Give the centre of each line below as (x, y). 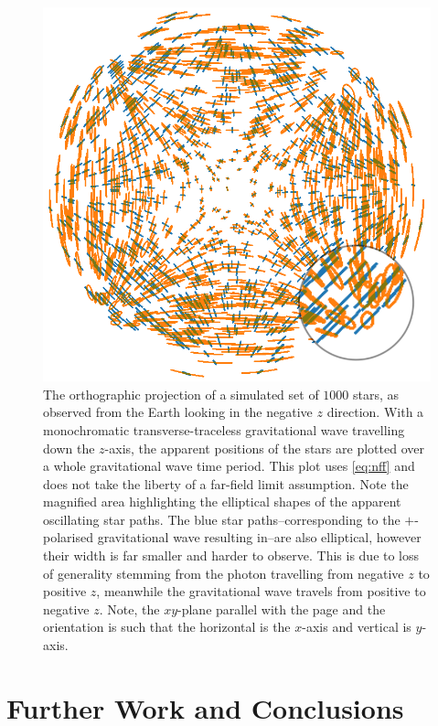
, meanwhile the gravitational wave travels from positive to (261, 591)
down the (69, 448)
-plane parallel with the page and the (282, 609)
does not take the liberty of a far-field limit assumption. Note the (226, 483)
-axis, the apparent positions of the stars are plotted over (264, 448)
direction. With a (375, 412)
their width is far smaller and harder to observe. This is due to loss (231, 555)
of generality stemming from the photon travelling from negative (224, 573)
